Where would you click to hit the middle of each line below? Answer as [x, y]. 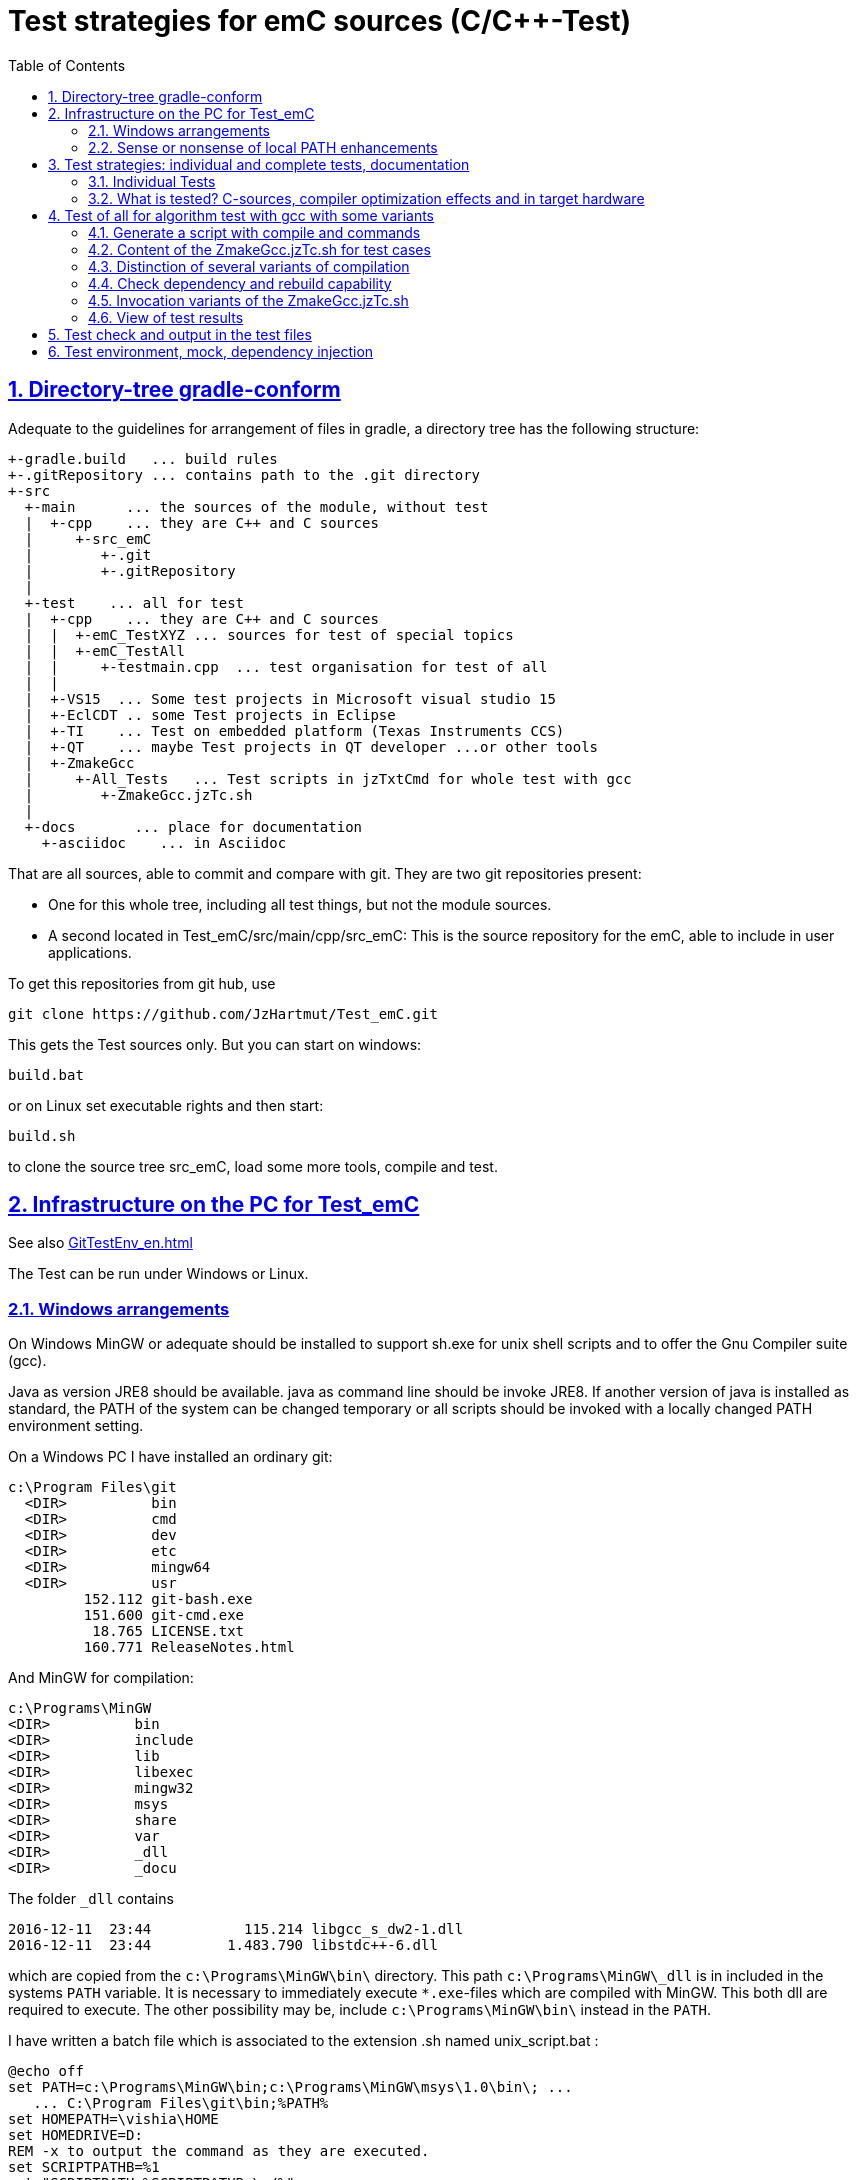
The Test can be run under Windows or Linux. [158, 1274]
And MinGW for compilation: [101, 1678]
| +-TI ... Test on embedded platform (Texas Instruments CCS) [294, 730]
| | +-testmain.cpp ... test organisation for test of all [286, 666]
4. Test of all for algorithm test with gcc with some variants [241, 215]
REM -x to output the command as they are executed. [219, 2151]
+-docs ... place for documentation [193, 826]
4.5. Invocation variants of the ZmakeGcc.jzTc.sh [248, 300]
